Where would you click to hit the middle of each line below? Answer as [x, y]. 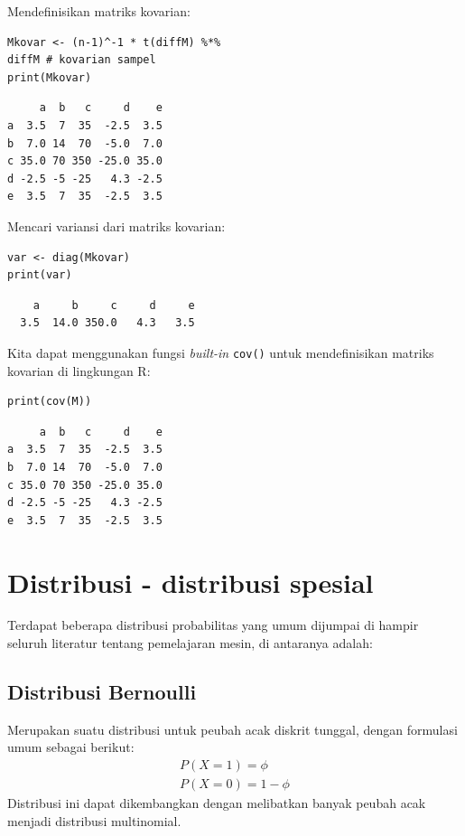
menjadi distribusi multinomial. [94, 820]
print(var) [40, 275]
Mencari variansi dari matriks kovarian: [116, 225]
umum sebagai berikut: [71, 747]
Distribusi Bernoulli [102, 692]
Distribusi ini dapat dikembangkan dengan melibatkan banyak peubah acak [217, 803]
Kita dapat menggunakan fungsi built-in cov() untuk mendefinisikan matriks [221, 352]
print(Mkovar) [50, 77]
